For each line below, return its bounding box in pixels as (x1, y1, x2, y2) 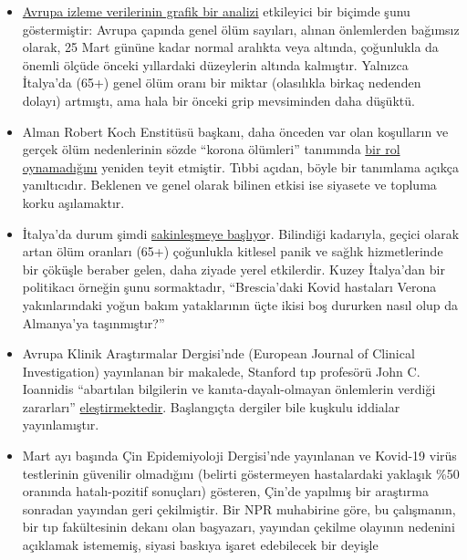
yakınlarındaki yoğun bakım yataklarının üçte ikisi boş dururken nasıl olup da (22, 295, 459, 314)
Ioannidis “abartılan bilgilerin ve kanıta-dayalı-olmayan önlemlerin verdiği (22, 379, 436, 399)
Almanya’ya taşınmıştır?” (22, 313, 165, 332)
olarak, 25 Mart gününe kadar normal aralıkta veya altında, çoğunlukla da (22, 37, 439, 57)
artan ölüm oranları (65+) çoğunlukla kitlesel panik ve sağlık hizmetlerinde (22, 242, 443, 261)
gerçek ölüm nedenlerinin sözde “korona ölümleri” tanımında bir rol (22, 140, 400, 159)
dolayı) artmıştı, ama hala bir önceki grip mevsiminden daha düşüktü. (22, 90, 415, 109)
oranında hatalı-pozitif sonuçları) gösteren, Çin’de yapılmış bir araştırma (22, 482, 429, 501)
